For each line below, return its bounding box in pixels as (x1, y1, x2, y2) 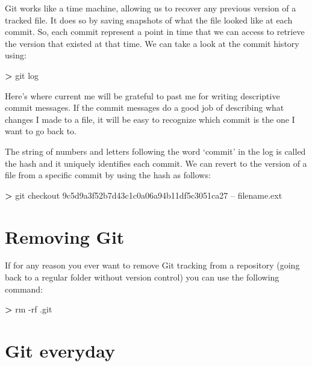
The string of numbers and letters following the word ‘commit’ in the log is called (5, 144, 306, 157)
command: (5, 282, 43, 295)
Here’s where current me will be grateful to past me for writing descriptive (5, 89, 280, 102)
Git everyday (5, 338, 116, 362)
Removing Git (5, 224, 125, 249)
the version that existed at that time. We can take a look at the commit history (5, 37, 299, 49)
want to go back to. (5, 125, 76, 137)
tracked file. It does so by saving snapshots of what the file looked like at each (5, 13, 293, 26)
